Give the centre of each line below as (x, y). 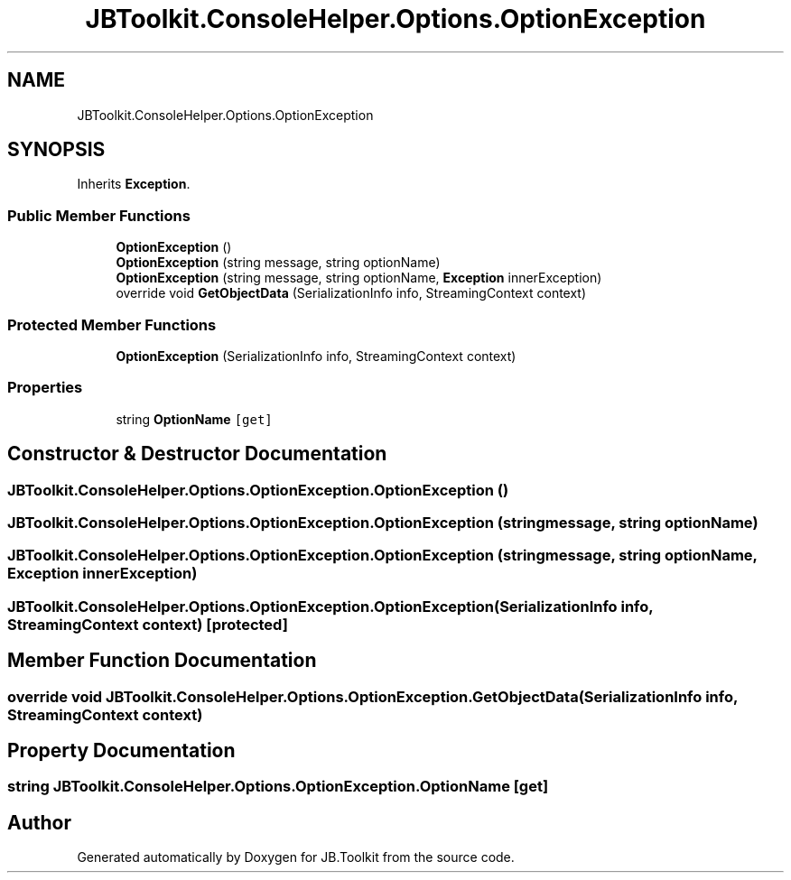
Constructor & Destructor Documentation (197, 454)
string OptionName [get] (194, 419)
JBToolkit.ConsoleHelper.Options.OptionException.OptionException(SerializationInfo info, (330, 606)
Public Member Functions (99, 215)
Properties (45, 388)
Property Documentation (121, 750)
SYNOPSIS (56, 150)
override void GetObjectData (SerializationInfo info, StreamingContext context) (351, 293)
